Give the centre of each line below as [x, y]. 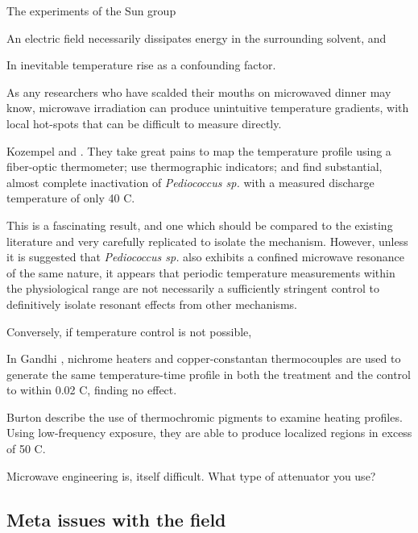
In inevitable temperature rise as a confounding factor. [141, 65]
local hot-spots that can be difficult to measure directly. [144, 123]
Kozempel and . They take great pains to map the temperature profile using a [199, 150]
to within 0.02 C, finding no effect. [92, 390]
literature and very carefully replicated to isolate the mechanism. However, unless [207, 241]
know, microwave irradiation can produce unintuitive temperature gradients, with [208, 108]
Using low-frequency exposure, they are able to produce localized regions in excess [209, 433]
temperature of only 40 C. [71, 198]
